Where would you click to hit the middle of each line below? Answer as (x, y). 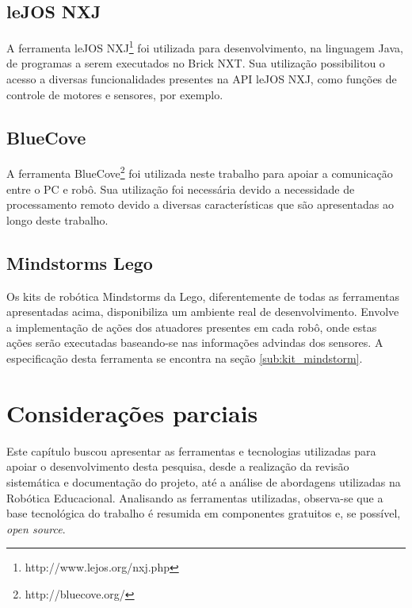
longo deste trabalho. (57, 219)
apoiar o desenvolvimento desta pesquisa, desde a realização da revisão (178, 466)
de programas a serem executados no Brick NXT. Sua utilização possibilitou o (196, 63)
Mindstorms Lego (80, 262)
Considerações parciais (132, 412)
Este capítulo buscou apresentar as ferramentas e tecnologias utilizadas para (191, 450)
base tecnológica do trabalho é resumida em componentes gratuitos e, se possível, (204, 513)
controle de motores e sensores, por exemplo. (115, 94)
